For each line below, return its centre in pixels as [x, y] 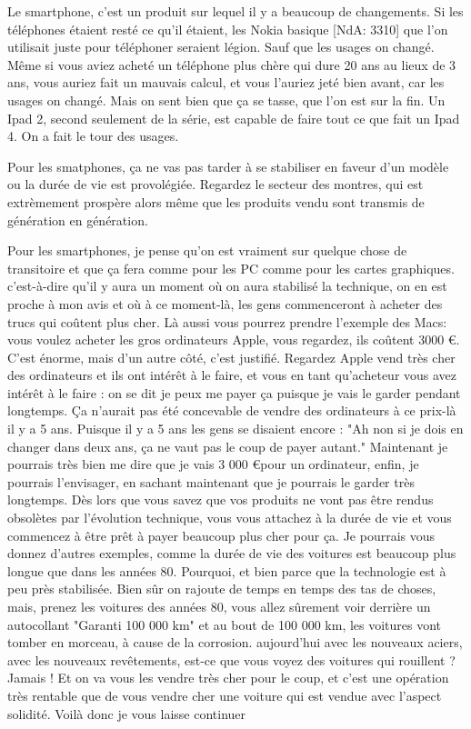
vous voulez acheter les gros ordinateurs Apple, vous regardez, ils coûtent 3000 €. [234, 340]
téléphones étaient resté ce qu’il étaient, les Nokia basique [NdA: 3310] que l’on [228, 29]
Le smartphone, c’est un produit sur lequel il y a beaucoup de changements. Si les [235, 11]
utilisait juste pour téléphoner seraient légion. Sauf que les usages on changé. [221, 47]
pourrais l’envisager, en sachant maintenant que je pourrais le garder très [211, 481]
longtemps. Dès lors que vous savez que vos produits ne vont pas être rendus [220, 499]
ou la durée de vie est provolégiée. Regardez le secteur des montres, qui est [215, 184]
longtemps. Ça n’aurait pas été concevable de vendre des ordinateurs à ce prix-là [232, 410]
